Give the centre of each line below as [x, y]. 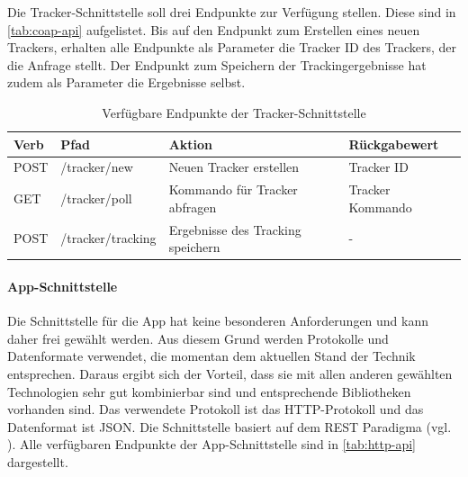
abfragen [193, 207]
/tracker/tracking [108, 238]
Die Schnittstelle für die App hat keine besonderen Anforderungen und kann [218, 321]
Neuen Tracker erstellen [234, 167]
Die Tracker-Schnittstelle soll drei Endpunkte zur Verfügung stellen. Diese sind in [232, 12]
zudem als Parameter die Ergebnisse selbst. [126, 82]
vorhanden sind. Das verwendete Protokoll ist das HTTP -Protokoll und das [216, 409]
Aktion [191, 144]
